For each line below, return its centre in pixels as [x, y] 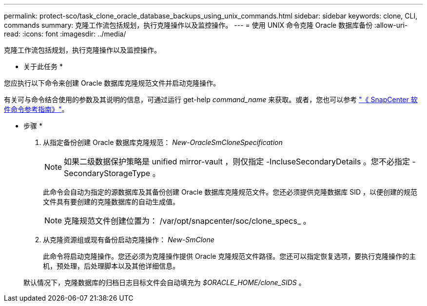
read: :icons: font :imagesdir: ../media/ [65, 34]
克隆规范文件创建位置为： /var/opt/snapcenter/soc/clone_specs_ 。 [187, 221]
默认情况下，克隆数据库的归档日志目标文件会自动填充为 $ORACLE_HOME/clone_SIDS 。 [165, 282]
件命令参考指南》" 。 [36, 109]
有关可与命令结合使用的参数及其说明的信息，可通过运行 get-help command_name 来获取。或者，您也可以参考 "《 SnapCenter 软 [211, 99]
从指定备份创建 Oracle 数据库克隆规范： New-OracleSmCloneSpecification [163, 142]
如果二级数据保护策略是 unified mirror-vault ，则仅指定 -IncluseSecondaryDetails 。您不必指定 [237, 162]
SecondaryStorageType [107, 173]
